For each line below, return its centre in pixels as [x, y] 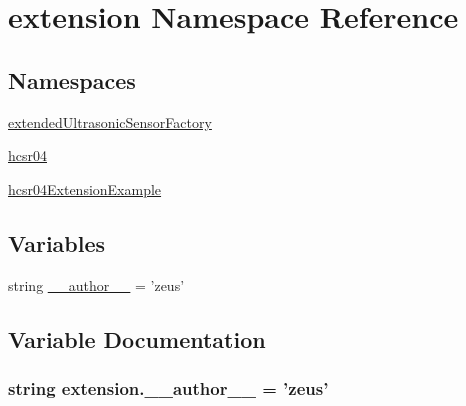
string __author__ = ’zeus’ [96, 284]
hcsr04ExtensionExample [85, 188]
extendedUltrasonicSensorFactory [110, 121]
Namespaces [72, 79]
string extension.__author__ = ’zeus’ [168, 387]
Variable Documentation [137, 338]
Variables [57, 242]
